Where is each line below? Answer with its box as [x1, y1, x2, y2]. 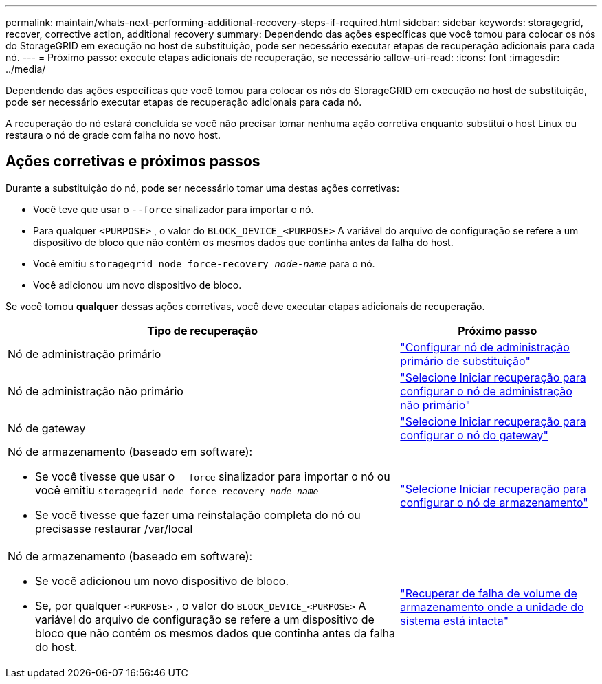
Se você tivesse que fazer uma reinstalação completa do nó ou [35, 507, 361, 522]
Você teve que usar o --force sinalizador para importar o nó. [33, 203, 314, 215]
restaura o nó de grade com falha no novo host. [5, 129, 221, 141]
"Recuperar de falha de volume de [400, 586, 577, 600]
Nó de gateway [8, 421, 86, 435]
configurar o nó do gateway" [400, 428, 548, 442]
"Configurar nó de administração [400, 340, 570, 354]
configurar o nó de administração [400, 384, 572, 398]
